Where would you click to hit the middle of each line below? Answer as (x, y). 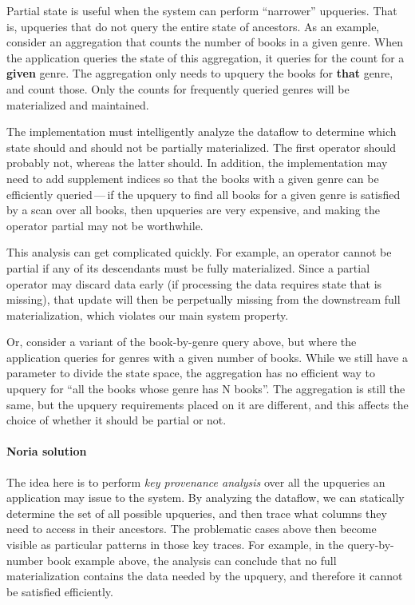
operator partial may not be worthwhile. (105, 225)
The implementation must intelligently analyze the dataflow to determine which (202, 131)
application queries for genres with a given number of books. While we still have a (207, 357)
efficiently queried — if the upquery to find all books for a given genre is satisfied (204, 194)
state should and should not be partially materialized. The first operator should (201, 147)
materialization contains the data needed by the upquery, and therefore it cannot (205, 576)
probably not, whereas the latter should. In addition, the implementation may (197, 163)
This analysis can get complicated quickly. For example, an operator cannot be (199, 252)
